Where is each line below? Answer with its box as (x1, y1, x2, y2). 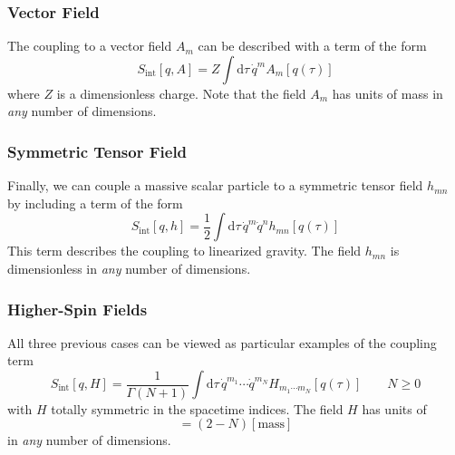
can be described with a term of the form (198, 36, 427, 55)
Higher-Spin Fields (7, 297, 148, 320)
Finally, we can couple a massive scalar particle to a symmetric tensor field (7, 176, 423, 195)
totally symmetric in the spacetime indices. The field (51, 399, 344, 418)
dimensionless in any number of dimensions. (7, 259, 251, 277)
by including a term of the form (7, 193, 183, 212)
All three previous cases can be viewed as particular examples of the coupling (7, 333, 437, 352)
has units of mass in (332, 83, 443, 102)
